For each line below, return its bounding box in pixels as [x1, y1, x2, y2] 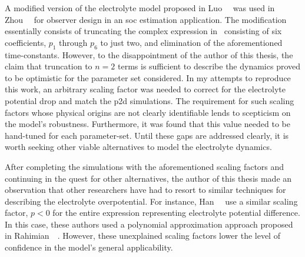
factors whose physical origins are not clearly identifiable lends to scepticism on [5, 106, 291, 118]
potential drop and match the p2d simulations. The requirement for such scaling [5, 94, 294, 106]
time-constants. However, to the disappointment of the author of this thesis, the [5, 48, 293, 61]
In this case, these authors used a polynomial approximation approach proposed [5, 218, 293, 230]
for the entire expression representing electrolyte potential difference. [52, 206, 300, 219]
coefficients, [5, 36, 47, 48]
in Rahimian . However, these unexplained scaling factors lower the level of [5, 229, 280, 242]
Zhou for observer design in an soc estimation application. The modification [5, 13, 287, 25]
